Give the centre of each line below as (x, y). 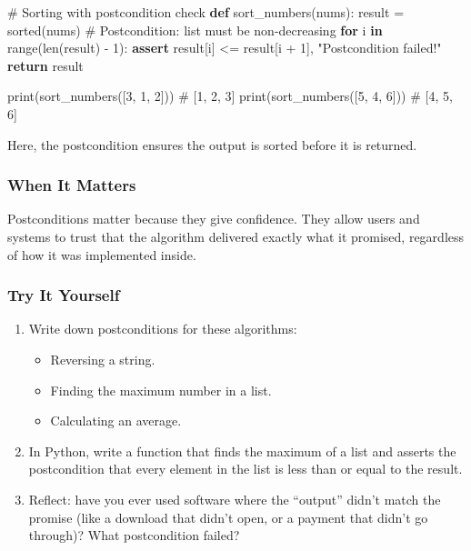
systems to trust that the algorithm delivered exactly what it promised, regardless (236, 236)
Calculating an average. (116, 421)
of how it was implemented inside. (102, 254)
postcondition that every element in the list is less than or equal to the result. (246, 469)
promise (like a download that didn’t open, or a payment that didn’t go (228, 517)
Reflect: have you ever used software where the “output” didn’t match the (235, 499)
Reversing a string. (103, 359)
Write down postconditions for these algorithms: (163, 329)
